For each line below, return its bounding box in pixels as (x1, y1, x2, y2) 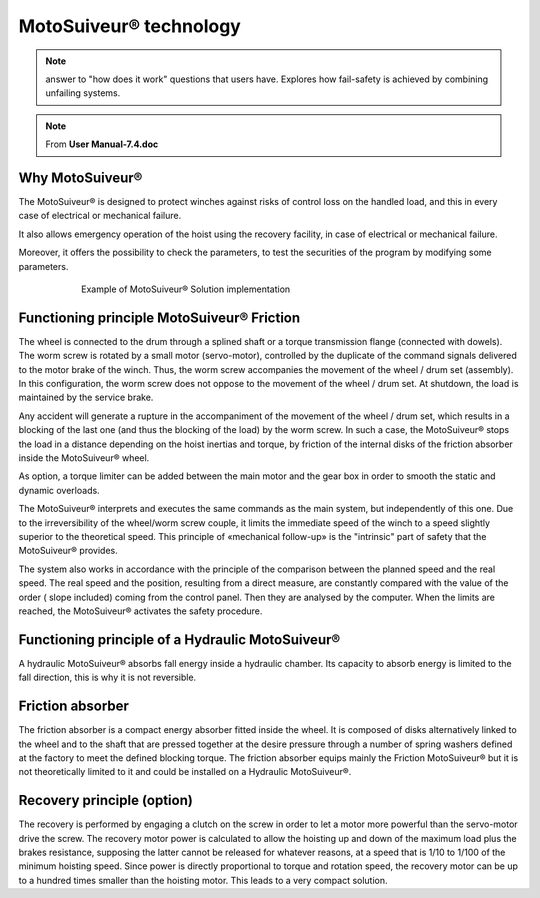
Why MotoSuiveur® (18, 169, 143, 186)
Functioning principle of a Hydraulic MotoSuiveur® (18, 631, 341, 648)
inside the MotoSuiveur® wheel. (18, 452, 150, 464)
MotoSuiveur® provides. (18, 545, 119, 557)
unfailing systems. (45, 87, 121, 99)
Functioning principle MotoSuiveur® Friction (18, 309, 301, 326)
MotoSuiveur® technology (18, 15, 242, 37)
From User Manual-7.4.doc (45, 138, 159, 150)
